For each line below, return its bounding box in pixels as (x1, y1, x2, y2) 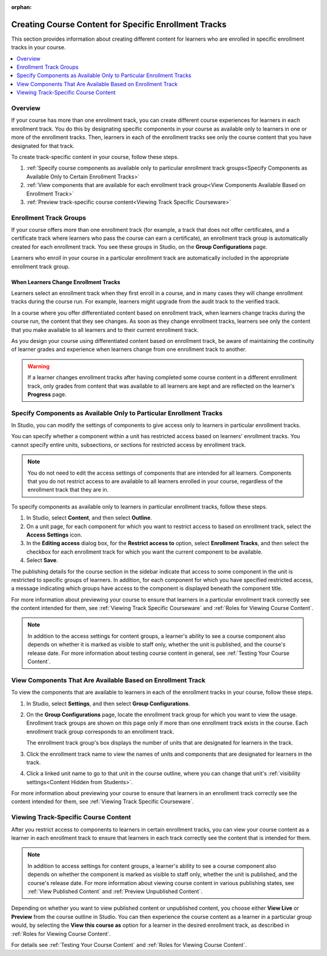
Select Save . (26, 557, 58, 564)
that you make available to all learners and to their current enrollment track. (11, 326, 199, 333)
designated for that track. (11, 142, 75, 149)
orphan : (11, 4, 32, 10)
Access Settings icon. (26, 531, 82, 538)
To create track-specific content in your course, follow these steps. (11, 153, 179, 160)
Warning (27, 362, 50, 370)
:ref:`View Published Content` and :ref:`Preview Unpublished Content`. (27, 887, 203, 895)
